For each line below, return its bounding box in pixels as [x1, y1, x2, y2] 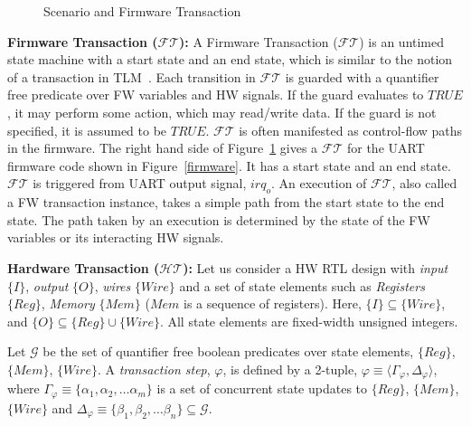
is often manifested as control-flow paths [239, 120, 463, 139]
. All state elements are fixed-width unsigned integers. [159, 311, 458, 330]
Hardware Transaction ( [7, 258, 160, 277]
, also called [391, 174, 457, 193]
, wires [94, 276, 131, 295]
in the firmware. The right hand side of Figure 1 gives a [7, 138, 318, 157]
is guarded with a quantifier [285, 67, 439, 86]
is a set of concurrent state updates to [156, 379, 368, 398]
